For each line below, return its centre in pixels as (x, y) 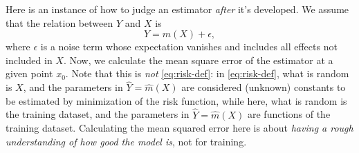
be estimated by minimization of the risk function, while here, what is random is (176, 100)
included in (29, 60)
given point (29, 73)
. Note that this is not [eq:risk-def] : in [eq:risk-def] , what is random (207, 73)
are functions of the (289, 114)
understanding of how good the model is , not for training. (126, 141)
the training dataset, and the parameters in (98, 114)
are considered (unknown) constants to (264, 87)
